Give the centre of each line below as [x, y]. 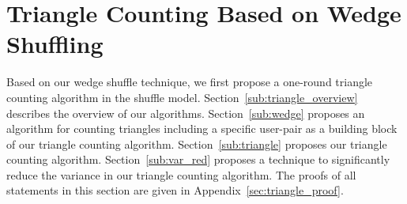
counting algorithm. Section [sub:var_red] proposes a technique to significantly [198, 159]
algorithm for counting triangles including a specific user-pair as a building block [202, 128]
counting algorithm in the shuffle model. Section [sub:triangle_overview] [182, 97]
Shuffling [55, 44]
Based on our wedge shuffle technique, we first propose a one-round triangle [190, 82]
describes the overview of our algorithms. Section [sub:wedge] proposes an [186, 113]
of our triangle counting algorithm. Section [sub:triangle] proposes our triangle [197, 144]
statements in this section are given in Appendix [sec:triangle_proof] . [175, 190]
